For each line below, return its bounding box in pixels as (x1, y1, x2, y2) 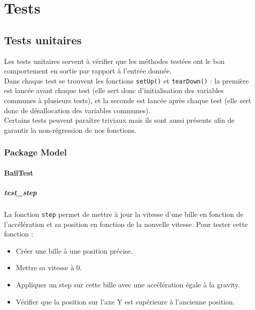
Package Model (4, 146, 67, 159)
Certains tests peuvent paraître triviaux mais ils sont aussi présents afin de (4, 115, 235, 125)
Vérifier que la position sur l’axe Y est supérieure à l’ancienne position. (16, 296, 235, 306)
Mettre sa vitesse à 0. (16, 262, 82, 273)
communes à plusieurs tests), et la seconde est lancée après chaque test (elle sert (4, 95, 251, 106)
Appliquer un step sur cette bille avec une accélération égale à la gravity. (16, 279, 240, 290)
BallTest (4, 167, 34, 178)
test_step (4, 187, 37, 198)
